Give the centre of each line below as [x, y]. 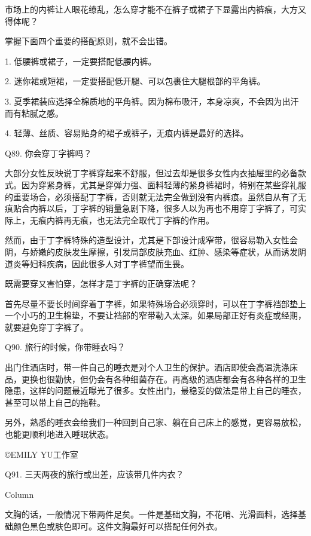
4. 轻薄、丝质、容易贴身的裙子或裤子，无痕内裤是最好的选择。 [127, 133]
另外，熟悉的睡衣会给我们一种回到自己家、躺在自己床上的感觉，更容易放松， [155, 422]
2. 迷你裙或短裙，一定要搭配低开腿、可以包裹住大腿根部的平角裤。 [135, 81]
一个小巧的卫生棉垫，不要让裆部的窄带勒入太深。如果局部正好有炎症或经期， [155, 315]
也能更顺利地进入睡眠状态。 [59, 434]
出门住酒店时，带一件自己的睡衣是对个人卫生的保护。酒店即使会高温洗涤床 [151, 367]
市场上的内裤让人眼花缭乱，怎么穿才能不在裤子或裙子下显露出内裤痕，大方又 [155, 9]
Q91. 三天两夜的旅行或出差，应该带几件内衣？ [94, 474]
